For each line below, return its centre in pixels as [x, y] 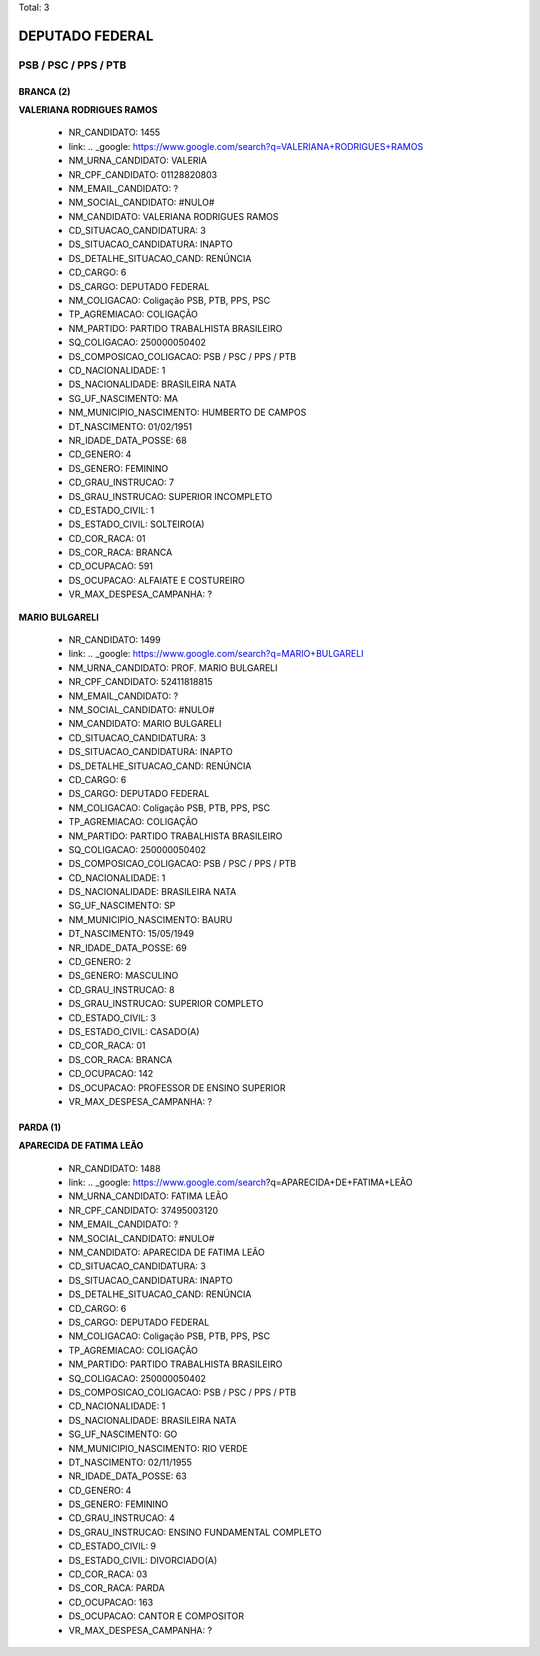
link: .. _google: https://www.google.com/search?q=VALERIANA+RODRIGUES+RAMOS [246, 146]
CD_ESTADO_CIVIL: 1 [111, 510]
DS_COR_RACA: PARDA [116, 1588]
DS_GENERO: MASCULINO [123, 976]
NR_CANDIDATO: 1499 [114, 640]
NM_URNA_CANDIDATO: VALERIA [138, 161]
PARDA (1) [40, 1127]
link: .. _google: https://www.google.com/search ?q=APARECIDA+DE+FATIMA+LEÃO [240, 1182]
